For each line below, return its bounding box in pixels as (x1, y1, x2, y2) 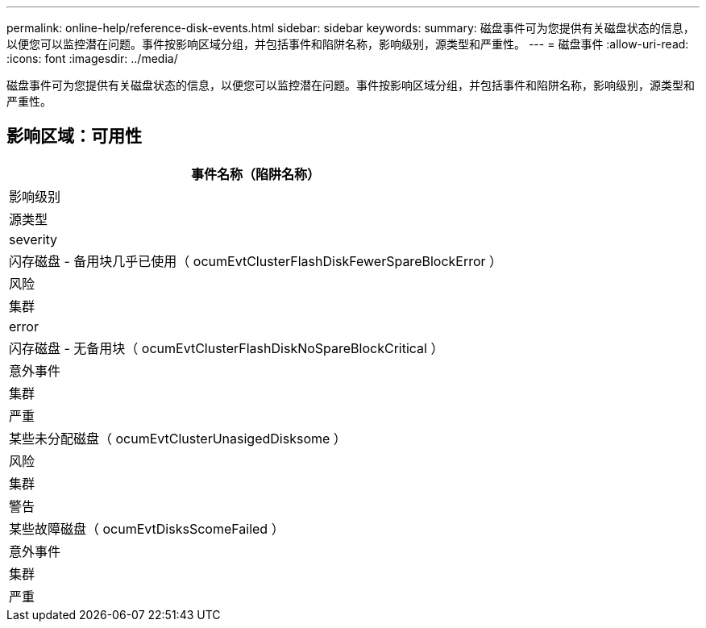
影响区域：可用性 (6, 126, 142, 147)
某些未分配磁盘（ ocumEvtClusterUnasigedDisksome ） (9, 430, 347, 447)
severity (9, 231, 58, 247)
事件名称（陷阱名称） (191, 165, 321, 182)
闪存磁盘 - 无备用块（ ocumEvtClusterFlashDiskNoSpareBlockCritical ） (9, 339, 444, 356)
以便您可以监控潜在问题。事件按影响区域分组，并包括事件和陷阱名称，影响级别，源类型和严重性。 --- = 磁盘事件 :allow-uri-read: (6, 37, 689, 51)
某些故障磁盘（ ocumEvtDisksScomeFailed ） (9, 520, 284, 537)
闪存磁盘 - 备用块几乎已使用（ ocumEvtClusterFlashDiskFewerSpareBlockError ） (9, 252, 503, 269)
